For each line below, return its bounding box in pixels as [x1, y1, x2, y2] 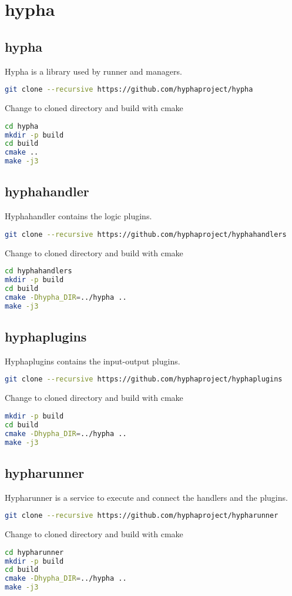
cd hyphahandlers [5, 267, 72, 276]
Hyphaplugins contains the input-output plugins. [5, 354, 180, 367]
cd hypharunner [5, 548, 64, 557]
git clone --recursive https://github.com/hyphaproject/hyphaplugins [5, 375, 283, 384]
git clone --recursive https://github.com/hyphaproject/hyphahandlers [5, 230, 287, 239]
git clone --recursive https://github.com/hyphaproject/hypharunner [5, 511, 278, 520]
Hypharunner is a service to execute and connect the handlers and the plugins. [5, 491, 288, 503]
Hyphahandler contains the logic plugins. [5, 210, 152, 222]
